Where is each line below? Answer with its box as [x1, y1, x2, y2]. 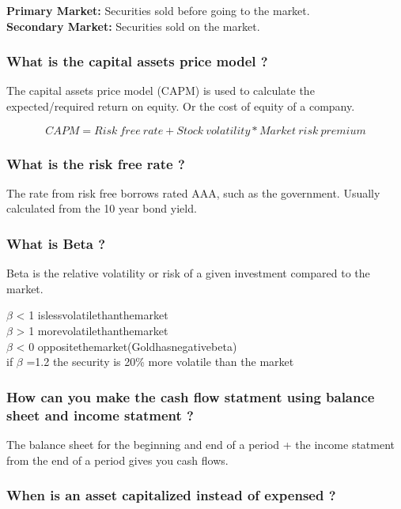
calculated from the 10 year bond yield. [6, 200, 197, 217]
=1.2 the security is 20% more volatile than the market [26, 353, 294, 370]
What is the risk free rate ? [6, 153, 185, 173]
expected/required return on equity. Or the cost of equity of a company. [6, 98, 355, 114]
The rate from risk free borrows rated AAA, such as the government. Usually [6, 184, 380, 201]
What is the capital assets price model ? [6, 51, 268, 71]
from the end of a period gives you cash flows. [6, 451, 229, 468]
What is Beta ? [6, 233, 106, 253]
